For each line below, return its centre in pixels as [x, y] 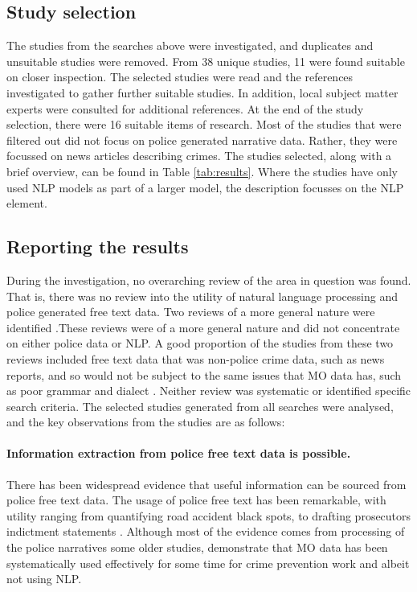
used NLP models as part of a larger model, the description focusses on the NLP [205, 187]
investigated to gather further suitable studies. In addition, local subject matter [202, 92]
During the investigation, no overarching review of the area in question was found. [209, 280]
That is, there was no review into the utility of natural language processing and [202, 296]
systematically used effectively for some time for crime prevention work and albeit [208, 563]
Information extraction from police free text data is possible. [179, 453]
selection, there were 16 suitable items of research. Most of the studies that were [204, 124]
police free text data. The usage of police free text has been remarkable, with [196, 500]
